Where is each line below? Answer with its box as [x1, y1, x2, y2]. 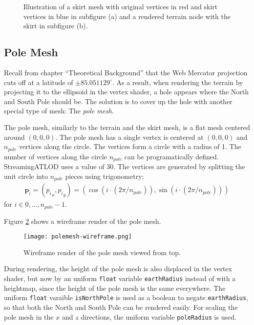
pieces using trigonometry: [65, 171, 144, 181]
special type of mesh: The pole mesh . [4, 106, 114, 116]
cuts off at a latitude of [4, 77, 73, 87]
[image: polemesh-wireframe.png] [23, 233, 132, 240]
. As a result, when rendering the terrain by [112, 77, 243, 87]
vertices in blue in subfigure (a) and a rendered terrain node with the [23, 11, 231, 21]
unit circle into [4, 171, 48, 181]
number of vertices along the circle [4, 151, 107, 161]
